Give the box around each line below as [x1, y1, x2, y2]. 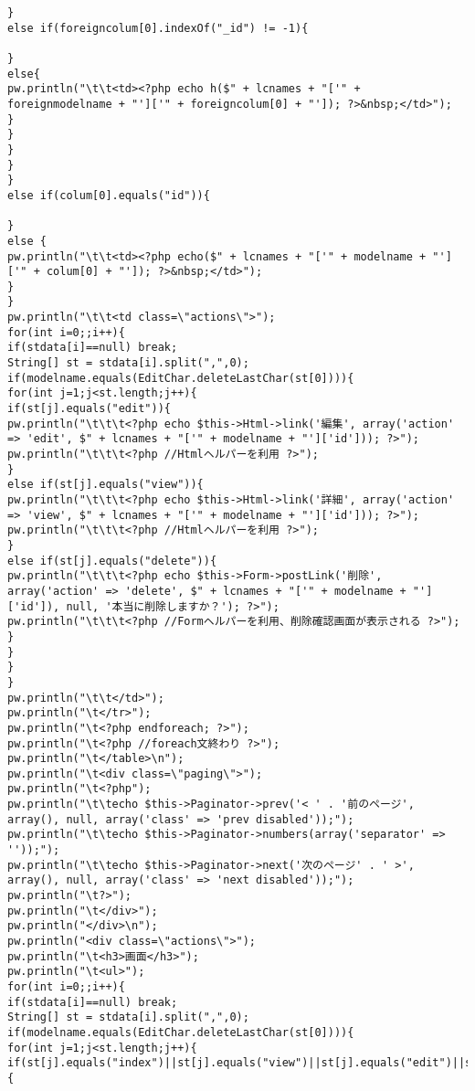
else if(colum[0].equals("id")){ [7, 188, 210, 202]
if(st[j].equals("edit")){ [7, 402, 171, 416]
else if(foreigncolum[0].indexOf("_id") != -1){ [7, 21, 309, 35]
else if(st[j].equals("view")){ [7, 478, 204, 492]
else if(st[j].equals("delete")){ [7, 554, 217, 567]
